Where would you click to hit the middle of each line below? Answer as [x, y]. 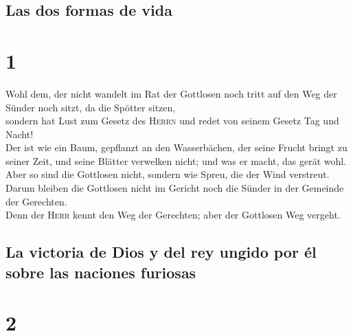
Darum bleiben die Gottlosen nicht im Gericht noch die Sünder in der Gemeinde [175, 188]
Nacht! [20, 134]
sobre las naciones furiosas [101, 272]
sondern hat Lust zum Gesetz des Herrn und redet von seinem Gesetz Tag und [172, 121]
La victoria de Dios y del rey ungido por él [161, 252]
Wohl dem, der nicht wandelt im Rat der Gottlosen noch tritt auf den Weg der [171, 93]
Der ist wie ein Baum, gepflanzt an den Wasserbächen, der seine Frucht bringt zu [176, 147]
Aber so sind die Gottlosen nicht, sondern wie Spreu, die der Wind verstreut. [168, 174]
